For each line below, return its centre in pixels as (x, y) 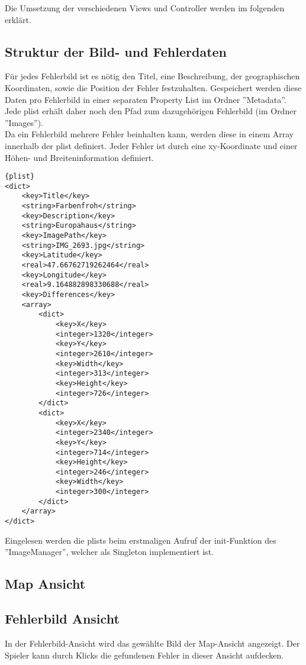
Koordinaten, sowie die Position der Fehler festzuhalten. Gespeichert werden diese (153, 87)
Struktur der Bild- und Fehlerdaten (116, 51)
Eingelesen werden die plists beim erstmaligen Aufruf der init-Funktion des (141, 540)
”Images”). (24, 122)
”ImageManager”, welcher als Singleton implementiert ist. (109, 552)
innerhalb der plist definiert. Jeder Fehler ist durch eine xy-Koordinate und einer (151, 145)
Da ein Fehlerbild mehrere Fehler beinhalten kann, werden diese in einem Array (149, 134)
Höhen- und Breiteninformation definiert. (79, 157)
